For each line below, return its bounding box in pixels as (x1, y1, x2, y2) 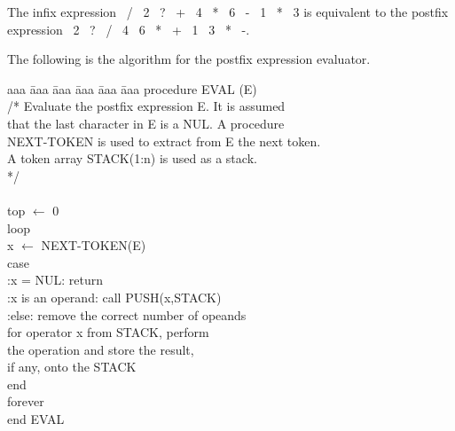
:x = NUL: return (7, 270, 104, 289)
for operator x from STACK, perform (7, 323, 209, 341)
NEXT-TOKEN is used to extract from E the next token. (7, 131, 321, 150)
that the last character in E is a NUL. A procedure (7, 114, 285, 132)
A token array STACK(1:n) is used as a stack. (7, 149, 257, 168)
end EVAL (7, 410, 65, 428)
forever (7, 392, 44, 411)
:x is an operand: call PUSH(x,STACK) (7, 287, 222, 306)
